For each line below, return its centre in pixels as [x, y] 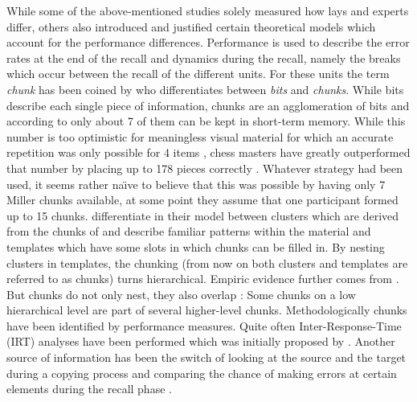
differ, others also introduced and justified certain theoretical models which [191, 26]
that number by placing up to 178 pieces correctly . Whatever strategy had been [205, 168]
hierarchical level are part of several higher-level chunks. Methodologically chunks [207, 310]
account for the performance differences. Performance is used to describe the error [208, 42]
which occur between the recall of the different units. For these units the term [198, 74]
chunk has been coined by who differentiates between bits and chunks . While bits [205, 89]
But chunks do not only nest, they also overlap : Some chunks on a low [181, 294]
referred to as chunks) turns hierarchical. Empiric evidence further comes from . [203, 279]
